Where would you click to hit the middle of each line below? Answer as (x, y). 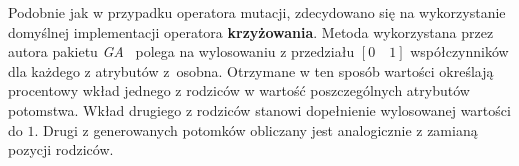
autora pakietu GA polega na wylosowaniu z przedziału (181, 51)
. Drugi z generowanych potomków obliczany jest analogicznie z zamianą (256, 129)
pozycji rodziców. (61, 149)
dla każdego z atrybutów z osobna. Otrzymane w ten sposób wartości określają (251, 70)
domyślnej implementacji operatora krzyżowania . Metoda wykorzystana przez (251, 31)
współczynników (459, 51)
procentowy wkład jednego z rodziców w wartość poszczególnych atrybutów (239, 90)
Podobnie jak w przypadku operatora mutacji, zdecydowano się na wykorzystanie (257, 12)
